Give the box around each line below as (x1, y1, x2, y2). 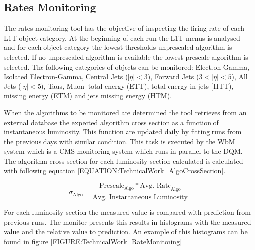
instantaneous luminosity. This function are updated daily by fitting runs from (4, 126, 242, 137)
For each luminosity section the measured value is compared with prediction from (4, 207, 251, 217)
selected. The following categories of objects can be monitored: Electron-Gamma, (4, 61, 250, 72)
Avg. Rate (140, 182, 171, 190)
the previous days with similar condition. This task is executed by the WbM (4, 136, 235, 146)
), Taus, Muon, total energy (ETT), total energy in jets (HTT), (41, 81, 234, 91)
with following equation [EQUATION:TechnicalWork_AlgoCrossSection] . (4, 165, 226, 175)
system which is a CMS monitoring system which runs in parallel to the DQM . (4, 146, 243, 156)
